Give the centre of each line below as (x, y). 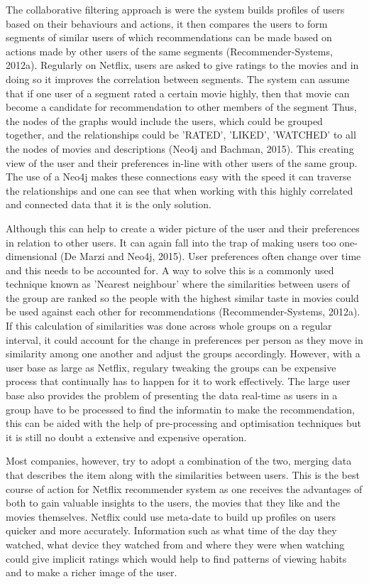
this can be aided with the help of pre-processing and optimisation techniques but (183, 423)
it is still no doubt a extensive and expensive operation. (126, 437)
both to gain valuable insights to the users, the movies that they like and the (173, 503)
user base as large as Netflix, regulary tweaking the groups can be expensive (171, 367)
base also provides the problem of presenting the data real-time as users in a (172, 395)
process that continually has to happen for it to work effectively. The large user (178, 381)
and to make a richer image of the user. (92, 572)
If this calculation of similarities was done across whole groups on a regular (169, 326)
